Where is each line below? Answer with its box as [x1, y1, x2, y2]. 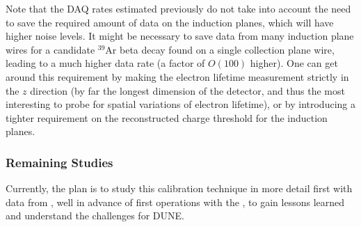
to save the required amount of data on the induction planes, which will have [6, 15, 334, 29]
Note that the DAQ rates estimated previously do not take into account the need [6, 1, 351, 15]
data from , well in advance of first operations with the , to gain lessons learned [6, 194, 345, 209]
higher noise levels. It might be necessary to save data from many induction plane [6, 29, 354, 43]
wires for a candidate [6, 42, 95, 56]
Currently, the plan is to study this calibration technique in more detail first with [6, 181, 353, 196]
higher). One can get [250, 56, 338, 70]
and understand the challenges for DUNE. [6, 208, 184, 223]
